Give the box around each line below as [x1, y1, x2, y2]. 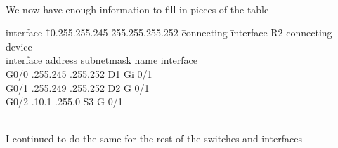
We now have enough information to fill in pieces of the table [6, 1, 269, 16]
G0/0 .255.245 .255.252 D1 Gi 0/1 [6, 66, 152, 81]
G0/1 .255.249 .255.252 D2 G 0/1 [6, 80, 150, 95]
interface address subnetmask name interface [6, 53, 198, 67]
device [6, 39, 32, 53]
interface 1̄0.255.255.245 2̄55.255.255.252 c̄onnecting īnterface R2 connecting [6, 25, 332, 40]
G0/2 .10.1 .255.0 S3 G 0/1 [6, 94, 123, 109]
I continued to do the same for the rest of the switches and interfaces [6, 131, 303, 146]
